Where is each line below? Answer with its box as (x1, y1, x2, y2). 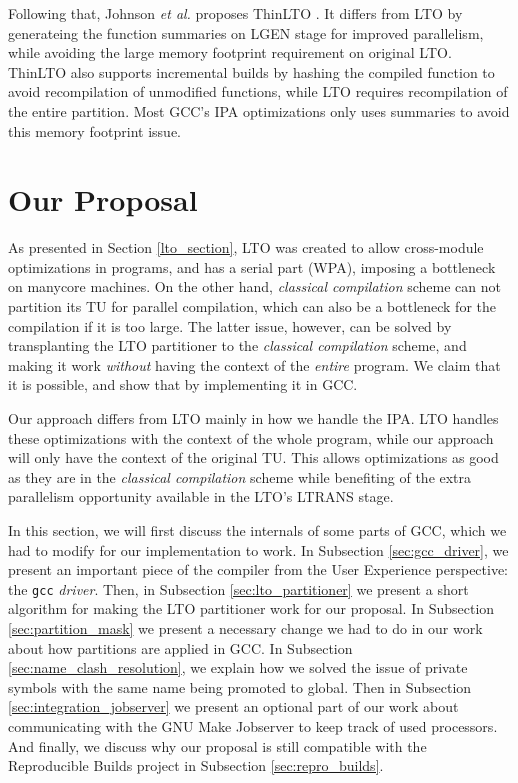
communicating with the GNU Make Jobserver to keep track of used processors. (8, 716, 498, 736)
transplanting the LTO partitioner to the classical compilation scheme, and (8, 335, 467, 356)
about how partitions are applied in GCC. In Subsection (8, 637, 353, 658)
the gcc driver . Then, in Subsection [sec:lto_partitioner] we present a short (8, 578, 469, 599)
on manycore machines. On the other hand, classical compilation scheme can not (8, 276, 501, 297)
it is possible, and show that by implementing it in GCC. (8, 374, 358, 395)
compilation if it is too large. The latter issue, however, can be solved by (8, 315, 452, 336)
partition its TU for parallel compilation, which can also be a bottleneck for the (8, 296, 496, 317)
